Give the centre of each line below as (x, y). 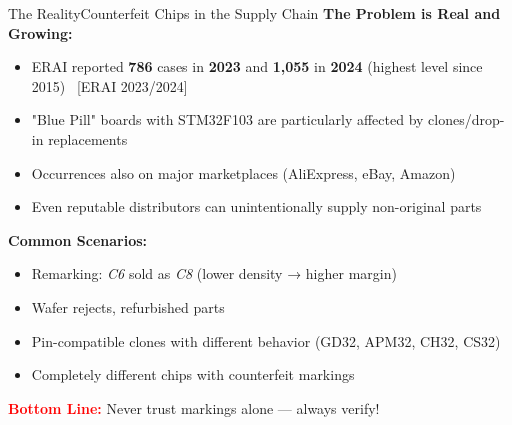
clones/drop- (466, 119)
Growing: (40, 32)
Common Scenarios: (78, 239)
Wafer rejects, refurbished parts (128, 306)
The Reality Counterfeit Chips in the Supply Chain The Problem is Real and (254, 13)
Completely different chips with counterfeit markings (193, 374)
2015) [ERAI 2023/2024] (109, 85)
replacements (88, 138)
